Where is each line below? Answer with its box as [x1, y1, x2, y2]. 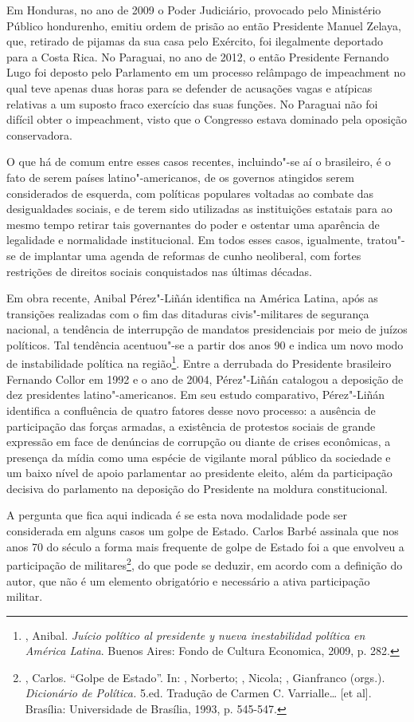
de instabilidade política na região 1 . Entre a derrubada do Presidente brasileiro [6, 353, 392, 372]
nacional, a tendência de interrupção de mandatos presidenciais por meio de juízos [6, 321, 408, 337]
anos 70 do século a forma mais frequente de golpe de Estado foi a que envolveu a [6, 538, 404, 554]
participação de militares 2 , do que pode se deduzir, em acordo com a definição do [6, 554, 403, 573]
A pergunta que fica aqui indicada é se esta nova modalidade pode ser [6, 507, 348, 523]
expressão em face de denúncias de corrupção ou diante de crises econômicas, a [6, 433, 391, 450]
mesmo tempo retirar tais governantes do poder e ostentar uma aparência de [6, 215, 380, 232]
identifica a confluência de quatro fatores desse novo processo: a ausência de [6, 401, 376, 418]
